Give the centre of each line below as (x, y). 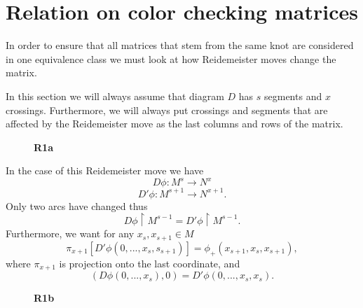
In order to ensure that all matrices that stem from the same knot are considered (180, 45)
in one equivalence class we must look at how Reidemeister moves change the (171, 58)
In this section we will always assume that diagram (115, 96)
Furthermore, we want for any (70, 233)
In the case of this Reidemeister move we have (105, 170)
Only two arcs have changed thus (77, 205)
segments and (293, 96)
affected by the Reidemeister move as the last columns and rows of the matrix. (174, 124)
